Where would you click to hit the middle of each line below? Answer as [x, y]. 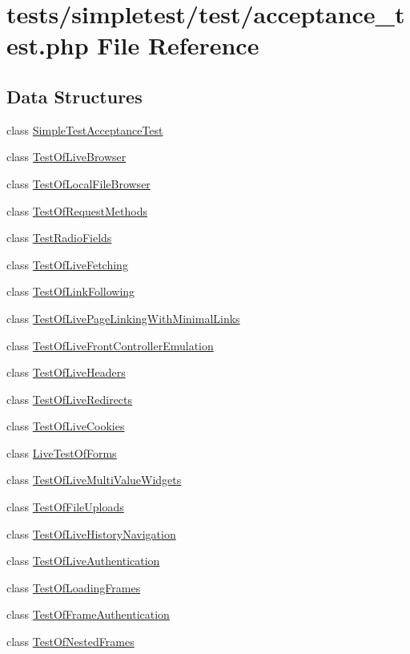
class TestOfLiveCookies [66, 426]
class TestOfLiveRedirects [70, 399]
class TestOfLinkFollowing [71, 291]
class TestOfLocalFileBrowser [78, 183]
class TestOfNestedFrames [70, 642]
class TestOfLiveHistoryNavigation [91, 533]
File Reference [178, 45]
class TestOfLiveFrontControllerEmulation [110, 345]
